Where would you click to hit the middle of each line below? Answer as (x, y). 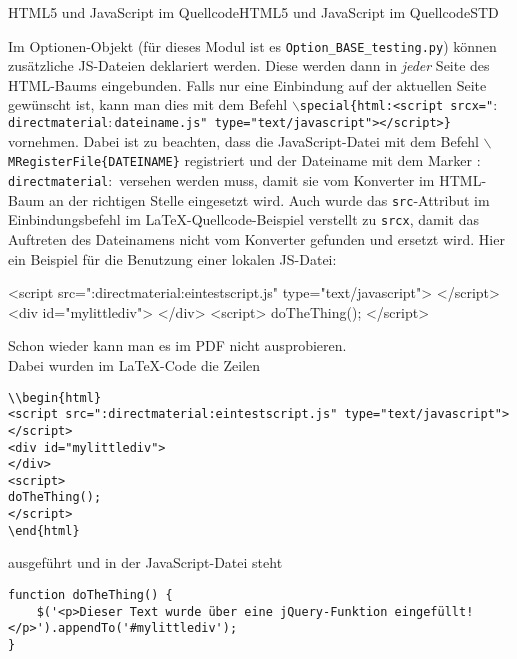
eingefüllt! (434, 611)
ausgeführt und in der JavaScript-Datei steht (145, 562)
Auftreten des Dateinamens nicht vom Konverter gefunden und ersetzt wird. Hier (256, 238)
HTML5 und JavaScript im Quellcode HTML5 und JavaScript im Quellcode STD (253, 12)
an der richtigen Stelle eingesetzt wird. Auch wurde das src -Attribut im (269, 199)
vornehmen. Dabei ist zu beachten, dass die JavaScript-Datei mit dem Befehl (243, 140)
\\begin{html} (55, 397)
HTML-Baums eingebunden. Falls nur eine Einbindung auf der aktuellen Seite (247, 84)
